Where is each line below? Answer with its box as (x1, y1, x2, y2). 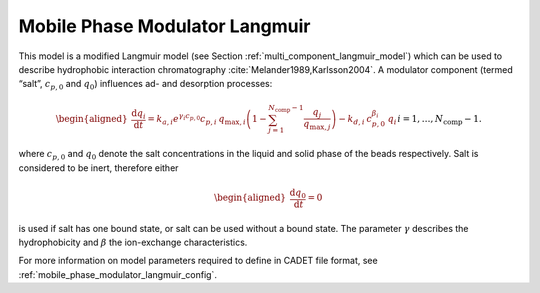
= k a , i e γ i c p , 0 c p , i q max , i (146, 111, 247, 127)
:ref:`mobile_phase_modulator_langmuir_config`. (18, 268, 217, 280)
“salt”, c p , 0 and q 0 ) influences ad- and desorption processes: (18, 78, 273, 92)
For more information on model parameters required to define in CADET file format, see (18, 255, 379, 267)
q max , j (303, 118, 331, 132)
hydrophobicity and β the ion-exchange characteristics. (18, 236, 248, 248)
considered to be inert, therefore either (18, 161, 179, 174)
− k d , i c (338, 113, 373, 127)
